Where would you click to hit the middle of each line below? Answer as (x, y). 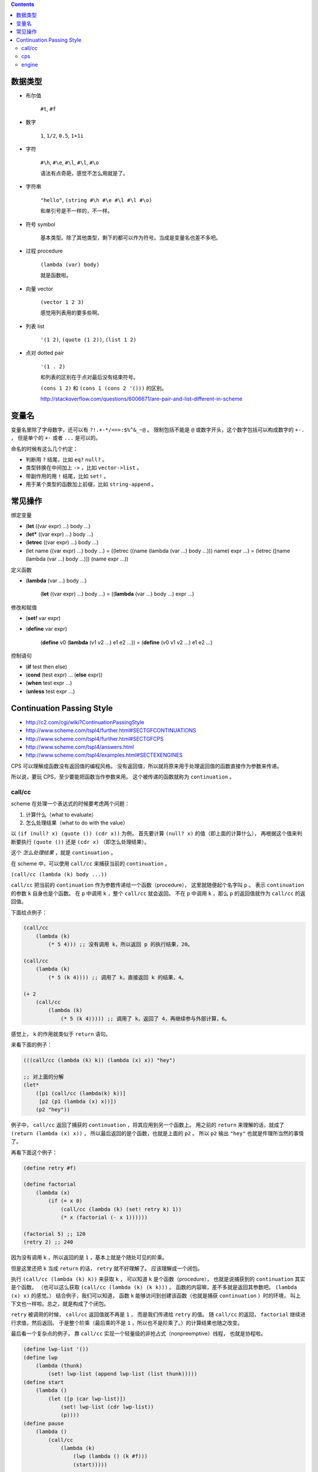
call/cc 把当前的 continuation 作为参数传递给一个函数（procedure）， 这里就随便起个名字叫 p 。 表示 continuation (158, 885)
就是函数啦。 (56, 275)
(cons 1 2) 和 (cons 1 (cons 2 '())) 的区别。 (104, 388)
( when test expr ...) (49, 683)
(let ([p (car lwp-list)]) (87, 1399)
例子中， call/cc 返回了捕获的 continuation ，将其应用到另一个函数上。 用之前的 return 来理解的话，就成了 (148, 1125)
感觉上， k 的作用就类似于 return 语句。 (61, 1034)
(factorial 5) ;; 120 (54, 1234)
